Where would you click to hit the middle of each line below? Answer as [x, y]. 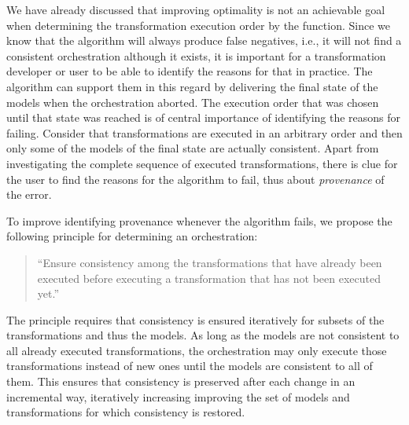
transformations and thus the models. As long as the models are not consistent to [203, 335]
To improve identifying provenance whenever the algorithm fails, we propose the [199, 220]
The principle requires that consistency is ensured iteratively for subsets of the [195, 319]
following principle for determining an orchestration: [132, 236]
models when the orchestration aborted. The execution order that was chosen [193, 102]
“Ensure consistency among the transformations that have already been [210, 262]
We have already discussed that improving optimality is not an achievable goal [196, 9]
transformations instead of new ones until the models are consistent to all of [190, 366]
